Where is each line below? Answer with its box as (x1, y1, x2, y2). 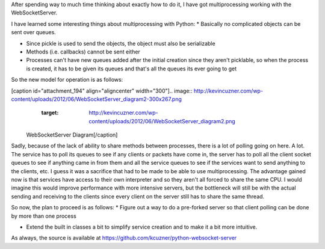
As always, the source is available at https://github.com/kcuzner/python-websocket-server (11, 235, 237, 242)
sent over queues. (11, 29, 57, 36)
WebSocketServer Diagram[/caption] (26, 131, 118, 138)
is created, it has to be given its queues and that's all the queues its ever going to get (26, 65, 237, 72)
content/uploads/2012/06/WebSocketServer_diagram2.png (88, 117, 236, 124)
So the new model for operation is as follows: (11, 76, 123, 84)
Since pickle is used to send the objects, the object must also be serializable (26, 40, 216, 47)
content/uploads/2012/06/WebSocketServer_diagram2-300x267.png (11, 95, 182, 102)
